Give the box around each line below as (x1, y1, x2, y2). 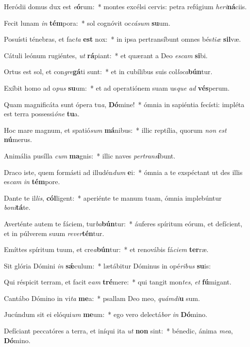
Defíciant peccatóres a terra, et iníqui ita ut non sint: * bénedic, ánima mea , (4, 326, 233, 336)
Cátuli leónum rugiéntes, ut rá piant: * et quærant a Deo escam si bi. (4, 50, 208, 60)
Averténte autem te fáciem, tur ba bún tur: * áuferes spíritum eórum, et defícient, (4, 218, 243, 228)
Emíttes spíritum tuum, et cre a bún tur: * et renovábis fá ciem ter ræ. (4, 244, 209, 254)
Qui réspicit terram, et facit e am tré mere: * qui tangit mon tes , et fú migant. (4, 277, 232, 287)
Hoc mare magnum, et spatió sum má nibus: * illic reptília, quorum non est (4, 125, 227, 135)
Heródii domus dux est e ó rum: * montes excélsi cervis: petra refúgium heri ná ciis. (4, 1, 247, 11)
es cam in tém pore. (4, 176, 60, 187)
